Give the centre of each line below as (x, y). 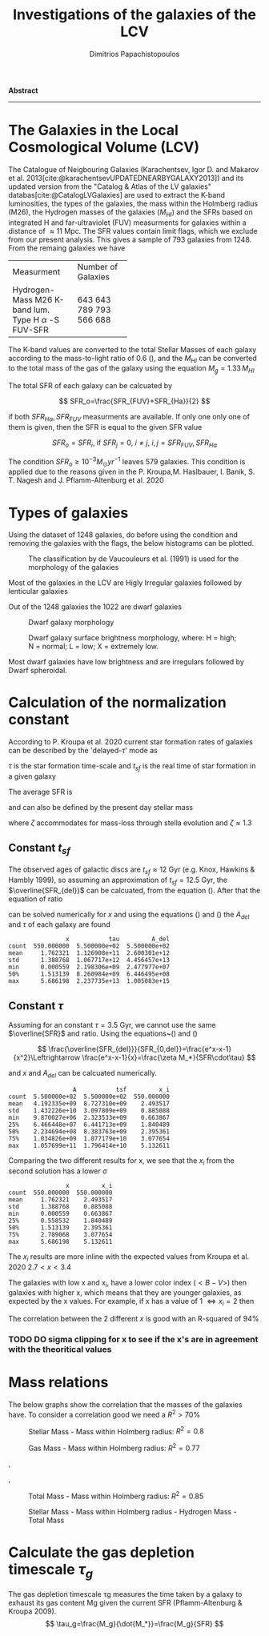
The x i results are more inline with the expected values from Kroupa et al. (129, 1257)
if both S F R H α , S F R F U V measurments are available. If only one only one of (129, 418)
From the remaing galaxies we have (67, 248)
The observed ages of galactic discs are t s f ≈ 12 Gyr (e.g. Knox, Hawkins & (132, 870)
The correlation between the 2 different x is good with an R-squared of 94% (134, 1319)
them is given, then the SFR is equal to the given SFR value (105, 427)
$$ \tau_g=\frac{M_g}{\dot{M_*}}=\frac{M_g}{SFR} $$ (134, 1624)
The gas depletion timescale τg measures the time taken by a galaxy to (125, 1594)
